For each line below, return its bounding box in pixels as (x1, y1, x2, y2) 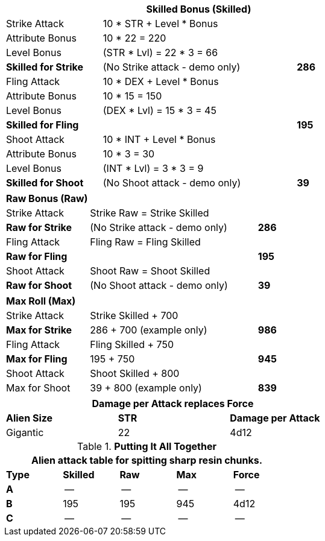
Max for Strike (6, 324, 72, 336)
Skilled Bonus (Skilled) (146, 3, 251, 15)
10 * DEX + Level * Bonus (103, 75, 219, 87)
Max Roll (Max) (6, 295, 76, 307)
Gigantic (6, 426, 44, 438)
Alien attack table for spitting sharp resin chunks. (31, 454, 263, 466)
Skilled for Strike (6, 61, 84, 73)
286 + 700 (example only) (90, 324, 207, 336)
